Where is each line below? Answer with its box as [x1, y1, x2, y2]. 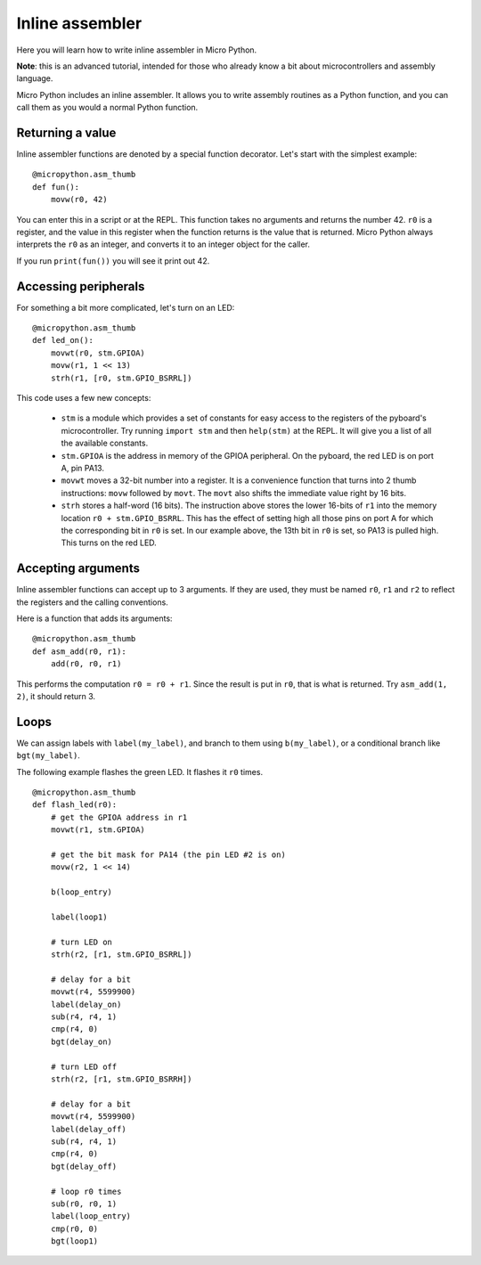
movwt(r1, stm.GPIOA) [50, 825, 146, 835]
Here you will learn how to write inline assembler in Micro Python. [16, 45, 257, 55]
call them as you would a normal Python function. [16, 102, 199, 113]
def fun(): [32, 182, 80, 192]
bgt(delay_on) [50, 1036, 113, 1047]
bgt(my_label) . [16, 750, 80, 761]
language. [16, 73, 53, 84]
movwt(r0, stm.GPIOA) [50, 347, 146, 358]
